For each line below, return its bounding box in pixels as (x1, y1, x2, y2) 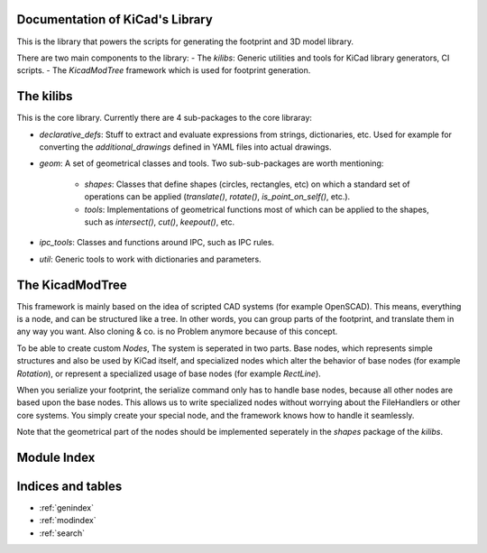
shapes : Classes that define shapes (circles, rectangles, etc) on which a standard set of (84, 179, 410, 189)
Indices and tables (16, 478, 123, 493)
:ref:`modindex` (39, 515, 96, 526)
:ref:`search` (39, 528, 86, 539)
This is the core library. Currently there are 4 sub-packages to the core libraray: (16, 113, 313, 124)
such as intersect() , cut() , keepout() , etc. (84, 217, 235, 227)
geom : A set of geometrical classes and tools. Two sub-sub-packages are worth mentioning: (39, 158, 384, 169)
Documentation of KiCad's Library (16, 12, 214, 27)
